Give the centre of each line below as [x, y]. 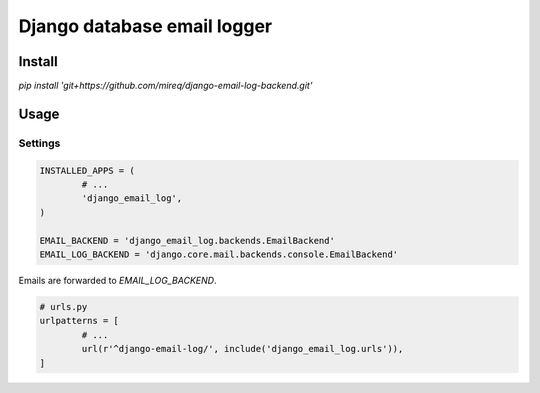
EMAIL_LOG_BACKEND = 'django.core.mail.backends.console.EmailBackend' [219, 254]
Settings [39, 143]
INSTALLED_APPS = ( [87, 170]
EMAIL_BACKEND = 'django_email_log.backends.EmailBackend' [187, 240]
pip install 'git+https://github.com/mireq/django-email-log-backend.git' [165, 86]
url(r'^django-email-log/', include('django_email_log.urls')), [242, 349]
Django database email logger [145, 26]
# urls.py [63, 306]
